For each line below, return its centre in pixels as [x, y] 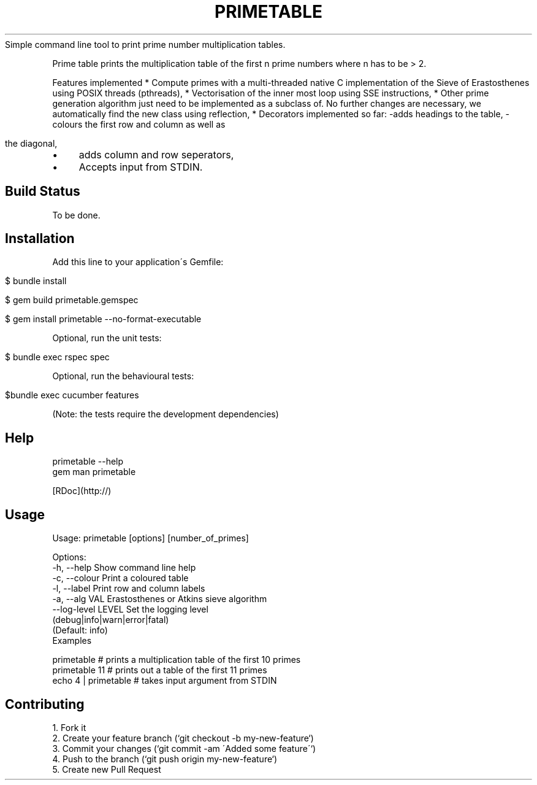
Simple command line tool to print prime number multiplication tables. [145, 44]
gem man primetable [94, 472]
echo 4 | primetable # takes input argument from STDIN [165, 681]
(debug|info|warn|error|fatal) [111, 620]
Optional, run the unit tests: [107, 338]
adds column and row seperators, [156, 154]
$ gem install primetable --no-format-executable [103, 319]
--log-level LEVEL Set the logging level [130, 609]
